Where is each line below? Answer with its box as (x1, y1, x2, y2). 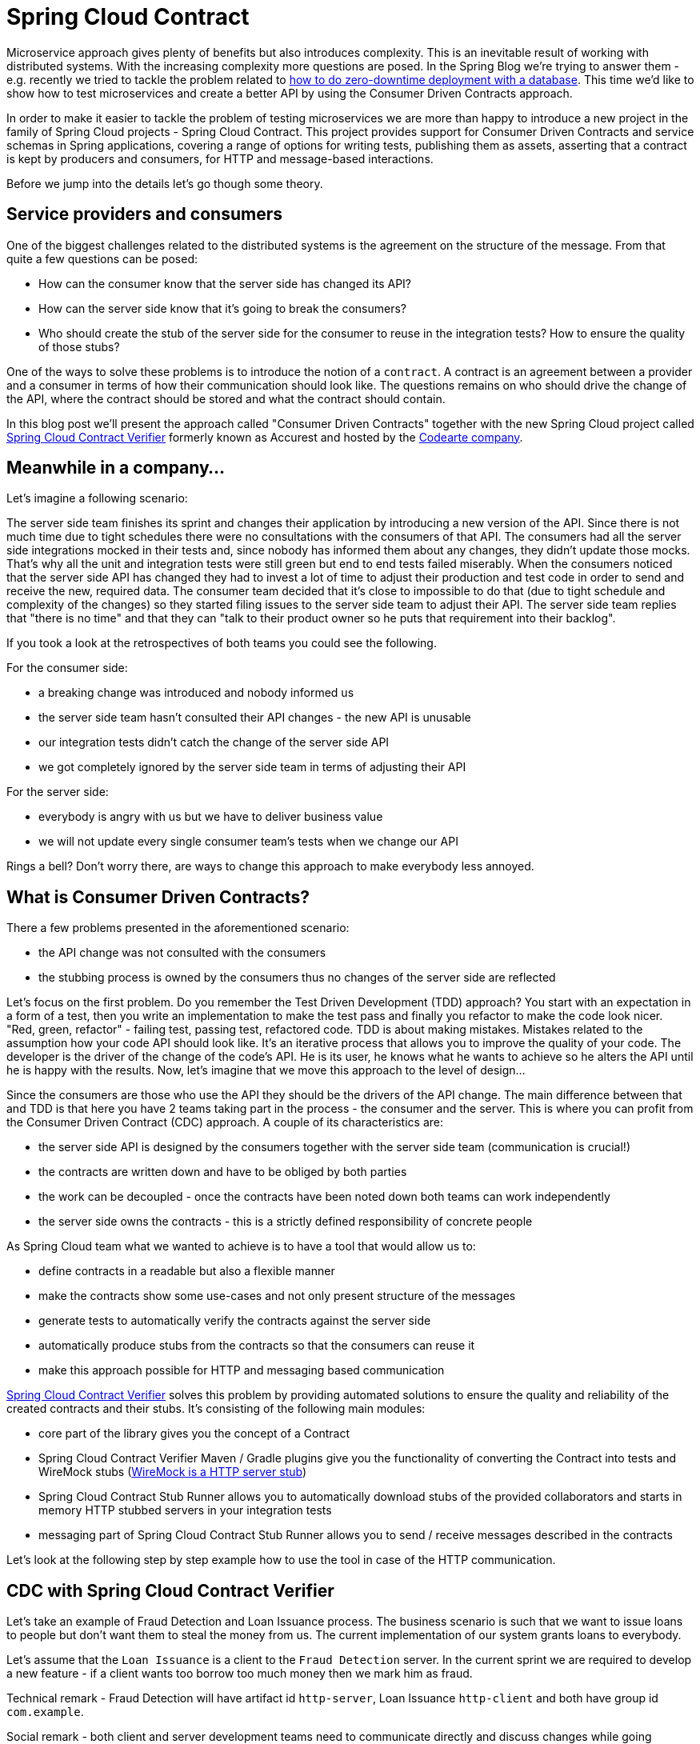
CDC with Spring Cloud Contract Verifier (6, 1580, 334, 1601)
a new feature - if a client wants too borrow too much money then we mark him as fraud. (6, 1666, 473, 1681)
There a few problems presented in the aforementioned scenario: (6, 921, 350, 935)
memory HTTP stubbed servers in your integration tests (38, 1503, 332, 1518)
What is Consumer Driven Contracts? (6, 886, 310, 907)
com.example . (6, 1705, 84, 1719)
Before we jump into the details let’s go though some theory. (6, 176, 323, 190)
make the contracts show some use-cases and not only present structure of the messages (38, 1289, 516, 1303)
